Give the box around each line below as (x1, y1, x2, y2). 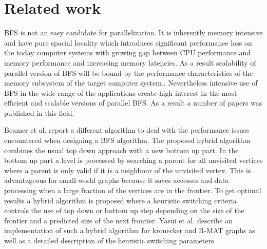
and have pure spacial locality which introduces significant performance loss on (4, 37, 252, 48)
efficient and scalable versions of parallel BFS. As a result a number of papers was (4, 97, 262, 108)
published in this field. (4, 107, 74, 118)
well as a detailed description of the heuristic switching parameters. (4, 235, 216, 245)
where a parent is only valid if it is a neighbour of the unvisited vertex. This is (4, 164, 251, 175)
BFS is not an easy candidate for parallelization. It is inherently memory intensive (4, 27, 263, 38)
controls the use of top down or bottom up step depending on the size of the (4, 205, 244, 216)
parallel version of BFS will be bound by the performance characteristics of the (4, 67, 253, 78)
